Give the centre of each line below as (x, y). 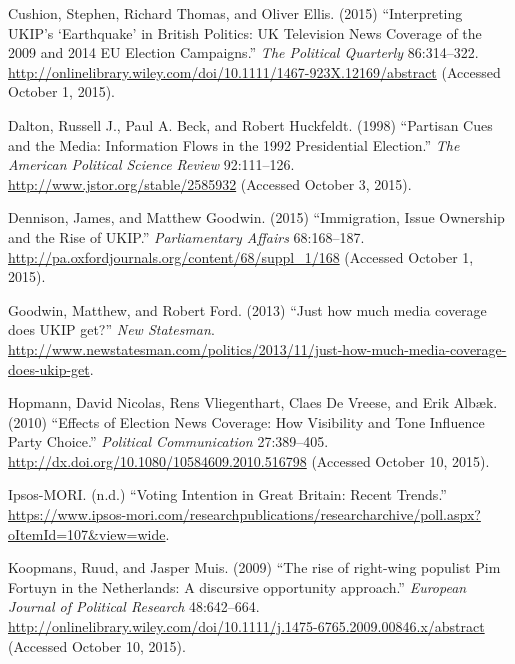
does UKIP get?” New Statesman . (111, 329)
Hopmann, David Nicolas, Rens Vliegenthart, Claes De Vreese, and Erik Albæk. (253, 402)
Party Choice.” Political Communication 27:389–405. (168, 441)
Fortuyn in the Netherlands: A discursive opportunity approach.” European (237, 586)
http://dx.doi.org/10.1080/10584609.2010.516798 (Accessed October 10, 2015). (249, 460)
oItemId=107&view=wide (87, 533)
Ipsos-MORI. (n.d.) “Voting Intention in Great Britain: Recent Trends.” (227, 494)
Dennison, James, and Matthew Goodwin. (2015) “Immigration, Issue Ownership (256, 217)
